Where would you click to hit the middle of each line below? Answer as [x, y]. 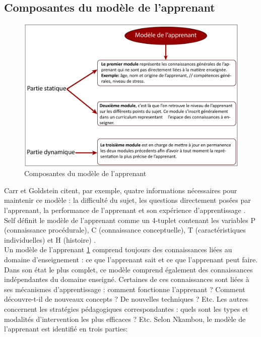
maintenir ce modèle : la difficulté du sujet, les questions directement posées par [127, 200]
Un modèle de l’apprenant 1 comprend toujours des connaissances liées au [118, 249]
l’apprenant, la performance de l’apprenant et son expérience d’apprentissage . [125, 210]
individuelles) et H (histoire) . [50, 239]
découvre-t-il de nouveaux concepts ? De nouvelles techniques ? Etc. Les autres [126, 299]
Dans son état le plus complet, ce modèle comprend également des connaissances [128, 269]
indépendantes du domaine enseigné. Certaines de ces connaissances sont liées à [127, 279]
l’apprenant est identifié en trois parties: [66, 329]
